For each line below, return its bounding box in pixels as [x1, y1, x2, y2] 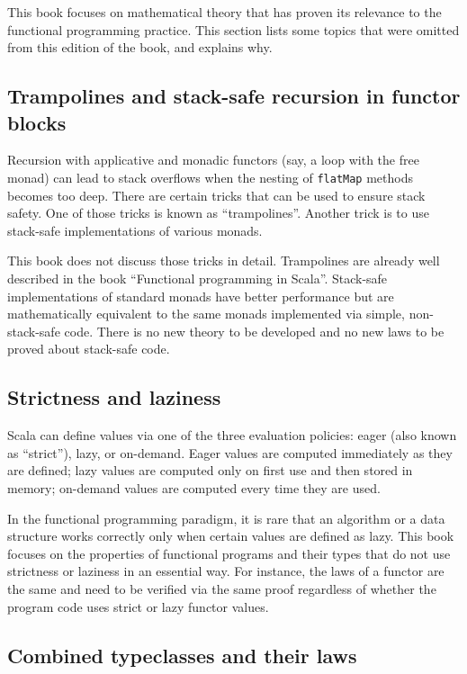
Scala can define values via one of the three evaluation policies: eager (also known [7, 426, 457, 445]
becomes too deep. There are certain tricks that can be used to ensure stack [7, 185, 426, 204]
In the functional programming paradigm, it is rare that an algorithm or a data [7, 508, 445, 527]
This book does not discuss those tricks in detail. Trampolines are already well [7, 251, 440, 270]
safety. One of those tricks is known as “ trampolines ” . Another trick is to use [7, 203, 429, 222]
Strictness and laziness [7, 383, 221, 411]
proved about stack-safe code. [7, 339, 170, 358]
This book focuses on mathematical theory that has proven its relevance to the [7, 3, 442, 21]
